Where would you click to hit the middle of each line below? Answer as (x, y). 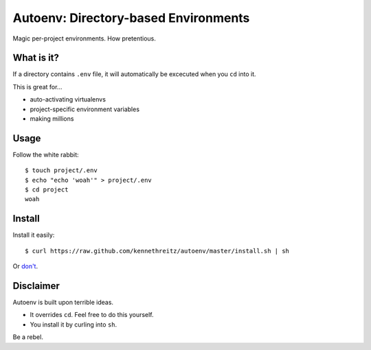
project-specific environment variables (85, 109)
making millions (52, 119)
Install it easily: (34, 235)
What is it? (36, 58)
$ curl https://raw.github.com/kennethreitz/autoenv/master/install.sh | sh (157, 251)
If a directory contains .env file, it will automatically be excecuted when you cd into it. (135, 74)
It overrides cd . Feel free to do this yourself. (92, 315)
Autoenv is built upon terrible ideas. (63, 303)
